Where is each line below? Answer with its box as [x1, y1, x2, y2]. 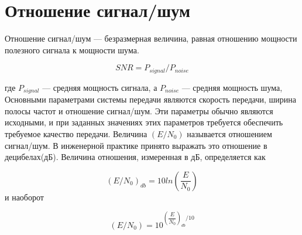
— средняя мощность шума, [181, 81, 283, 93]
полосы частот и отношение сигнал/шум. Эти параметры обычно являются [5, 104, 273, 117]
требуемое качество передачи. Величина [5, 128, 147, 139]
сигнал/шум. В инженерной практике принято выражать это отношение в [5, 139, 267, 151]
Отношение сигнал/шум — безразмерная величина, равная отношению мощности [5, 32, 297, 45]
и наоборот [5, 190, 44, 203]
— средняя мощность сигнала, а [42, 81, 157, 93]
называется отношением [187, 128, 272, 139]
